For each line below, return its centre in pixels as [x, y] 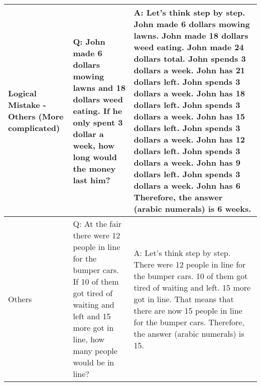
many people [95, 351]
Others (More [36, 116]
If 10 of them [96, 281]
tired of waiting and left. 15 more [192, 287]
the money [94, 168]
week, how [94, 145]
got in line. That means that [184, 299]
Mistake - [27, 105]
